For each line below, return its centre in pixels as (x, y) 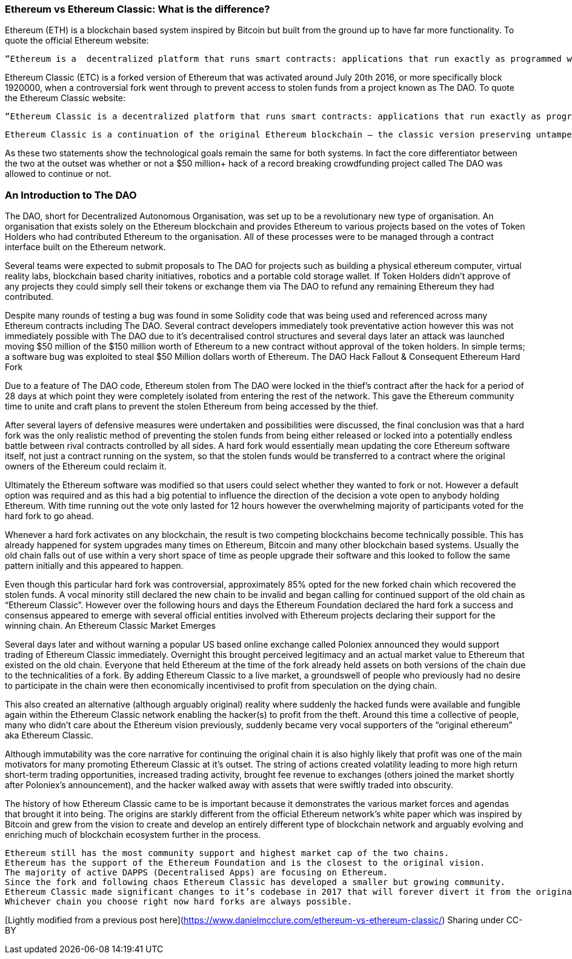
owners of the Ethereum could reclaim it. (86, 466)
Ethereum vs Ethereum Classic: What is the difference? (138, 9)
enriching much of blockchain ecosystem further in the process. (133, 835)
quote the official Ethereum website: (77, 41)
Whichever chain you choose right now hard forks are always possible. (179, 902)
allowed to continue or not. (58, 174)
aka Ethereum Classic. (49, 735)
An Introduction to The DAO (71, 195)
